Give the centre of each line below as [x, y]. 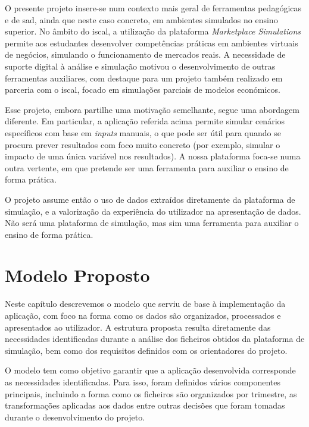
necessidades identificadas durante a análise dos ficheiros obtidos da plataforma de [155, 339]
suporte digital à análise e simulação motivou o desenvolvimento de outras [140, 66]
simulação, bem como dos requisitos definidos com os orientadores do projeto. [146, 350]
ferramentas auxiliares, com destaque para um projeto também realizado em [144, 78]
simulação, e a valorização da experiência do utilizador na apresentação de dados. [153, 211]
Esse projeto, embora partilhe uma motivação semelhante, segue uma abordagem [152, 109]
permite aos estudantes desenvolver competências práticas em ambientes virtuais [152, 43]
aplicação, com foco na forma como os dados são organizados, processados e [143, 315]
